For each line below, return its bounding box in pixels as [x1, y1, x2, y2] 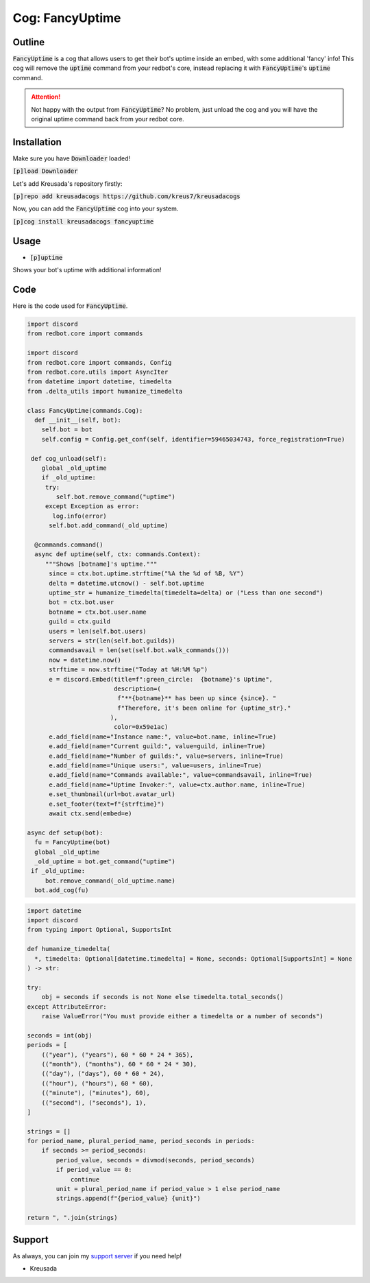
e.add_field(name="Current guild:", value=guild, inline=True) [49, 743, 266, 750]
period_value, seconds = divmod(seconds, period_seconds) [56, 1156, 255, 1164]
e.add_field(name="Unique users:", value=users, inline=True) [49, 762, 262, 769]
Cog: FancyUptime [12, 10, 121, 25]
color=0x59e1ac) [113, 723, 169, 731]
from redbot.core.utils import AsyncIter [27, 368, 169, 376]
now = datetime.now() [49, 656, 121, 664]
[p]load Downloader [12, 167, 78, 175]
